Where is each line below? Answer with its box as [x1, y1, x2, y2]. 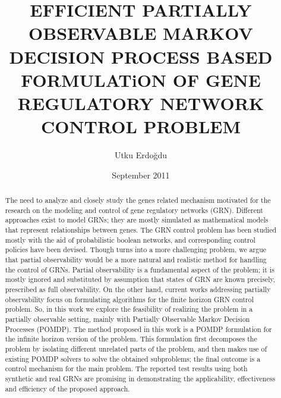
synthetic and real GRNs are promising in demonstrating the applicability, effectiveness [5, 373, 276, 383]
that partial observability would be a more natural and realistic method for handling [5, 254, 267, 264]
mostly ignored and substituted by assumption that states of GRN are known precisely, [5, 274, 276, 284]
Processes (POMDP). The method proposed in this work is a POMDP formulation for [5, 324, 272, 334]
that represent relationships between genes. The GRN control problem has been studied [5, 225, 277, 235]
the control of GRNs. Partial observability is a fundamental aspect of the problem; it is [5, 264, 274, 274]
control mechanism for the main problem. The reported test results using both [5, 363, 248, 374]
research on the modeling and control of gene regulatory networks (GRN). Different [5, 205, 263, 215]
